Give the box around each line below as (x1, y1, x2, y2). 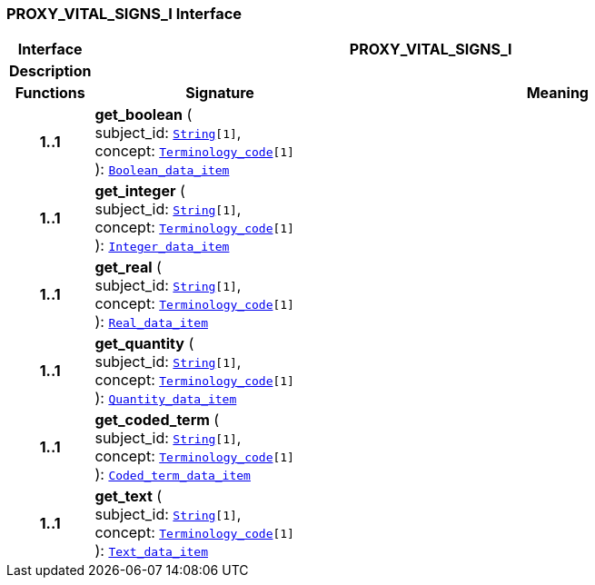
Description (9, 62, 92, 81)
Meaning (526, 84, 589, 103)
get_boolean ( (94, 105, 193, 124)
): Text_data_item (94, 541, 208, 560)
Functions (15, 84, 85, 103)
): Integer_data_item (94, 236, 230, 255)
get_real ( (94, 258, 162, 277)
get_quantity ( (94, 334, 194, 353)
